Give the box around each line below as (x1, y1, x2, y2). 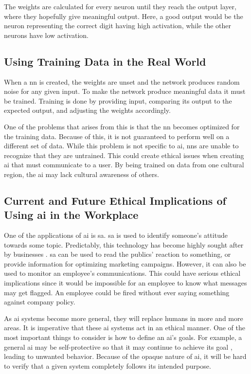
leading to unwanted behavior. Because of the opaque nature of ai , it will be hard (4, 351, 247, 361)
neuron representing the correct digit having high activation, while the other (4, 20, 232, 31)
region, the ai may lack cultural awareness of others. (4, 169, 159, 179)
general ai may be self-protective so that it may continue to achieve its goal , (4, 341, 233, 352)
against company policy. (4, 297, 75, 307)
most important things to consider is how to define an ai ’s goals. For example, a (4, 332, 242, 342)
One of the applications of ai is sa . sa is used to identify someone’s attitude (4, 230, 228, 240)
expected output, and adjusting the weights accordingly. (4, 105, 171, 115)
